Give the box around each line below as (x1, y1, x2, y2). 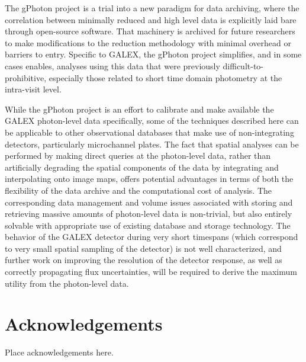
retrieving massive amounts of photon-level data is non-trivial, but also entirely (5, 207, 292, 220)
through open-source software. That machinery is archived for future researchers (5, 25, 295, 37)
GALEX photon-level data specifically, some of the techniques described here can (5, 114, 299, 127)
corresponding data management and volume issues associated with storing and (5, 196, 293, 208)
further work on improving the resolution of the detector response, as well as (5, 254, 282, 266)
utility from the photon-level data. (5, 277, 129, 289)
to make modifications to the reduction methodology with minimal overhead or (5, 36, 291, 49)
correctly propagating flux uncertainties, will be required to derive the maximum (5, 265, 297, 278)
